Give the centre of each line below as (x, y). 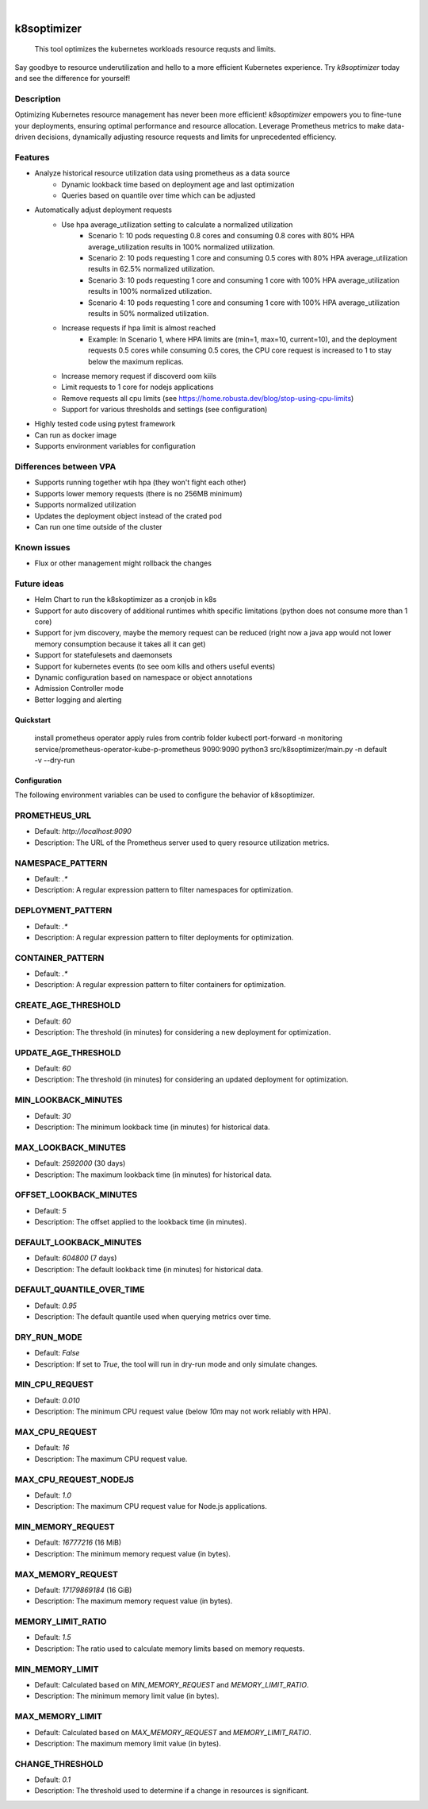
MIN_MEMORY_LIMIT (57, 1669)
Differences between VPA (65, 467)
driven (25, 137)
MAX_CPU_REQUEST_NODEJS (75, 1479)
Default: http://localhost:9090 (83, 831)
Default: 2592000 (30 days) (80, 1163)
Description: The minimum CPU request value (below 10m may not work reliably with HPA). (183, 1412)
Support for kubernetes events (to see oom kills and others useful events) (155, 666)
